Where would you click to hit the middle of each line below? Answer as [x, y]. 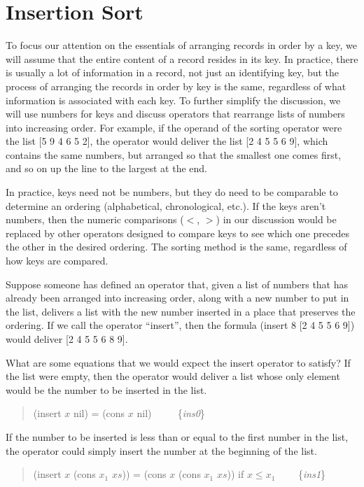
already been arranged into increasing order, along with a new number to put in [177, 298]
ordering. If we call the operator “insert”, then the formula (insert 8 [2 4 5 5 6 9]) [180, 325]
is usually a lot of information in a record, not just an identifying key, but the [173, 72]
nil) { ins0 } [171, 413]
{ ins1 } [312, 474]
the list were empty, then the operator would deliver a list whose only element [173, 376]
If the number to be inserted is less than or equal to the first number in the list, [177, 436]
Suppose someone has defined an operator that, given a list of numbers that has [177, 284]
